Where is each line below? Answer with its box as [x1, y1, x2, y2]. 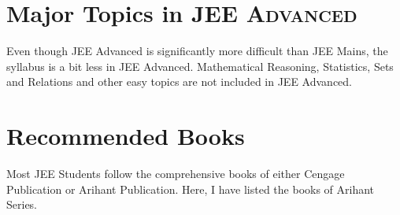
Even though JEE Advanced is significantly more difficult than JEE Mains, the [6, 43, 388, 59]
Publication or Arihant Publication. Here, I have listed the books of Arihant [6, 180, 375, 197]
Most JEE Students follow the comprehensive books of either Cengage [6, 165, 345, 182]
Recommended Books [6, 120, 245, 152]
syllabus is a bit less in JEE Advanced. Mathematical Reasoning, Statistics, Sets [6, 57, 394, 74]
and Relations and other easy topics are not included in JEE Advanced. [6, 73, 352, 90]
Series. [6, 196, 38, 213]
